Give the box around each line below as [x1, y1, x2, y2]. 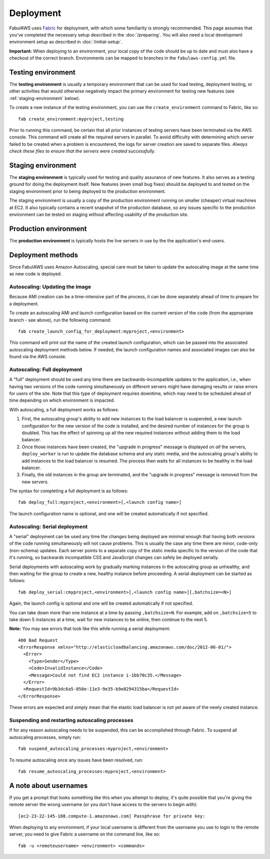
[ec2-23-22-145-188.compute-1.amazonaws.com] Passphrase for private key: [18, 813, 205, 819]
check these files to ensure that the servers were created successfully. [9, 148, 155, 154]
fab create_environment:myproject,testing [18, 116, 124, 122]
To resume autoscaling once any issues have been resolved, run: [9, 757, 143, 763]
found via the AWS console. [9, 354, 66, 360]
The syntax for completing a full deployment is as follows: [9, 488, 128, 494]
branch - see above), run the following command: [9, 317, 111, 323]
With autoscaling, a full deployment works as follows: [9, 406, 119, 412]
